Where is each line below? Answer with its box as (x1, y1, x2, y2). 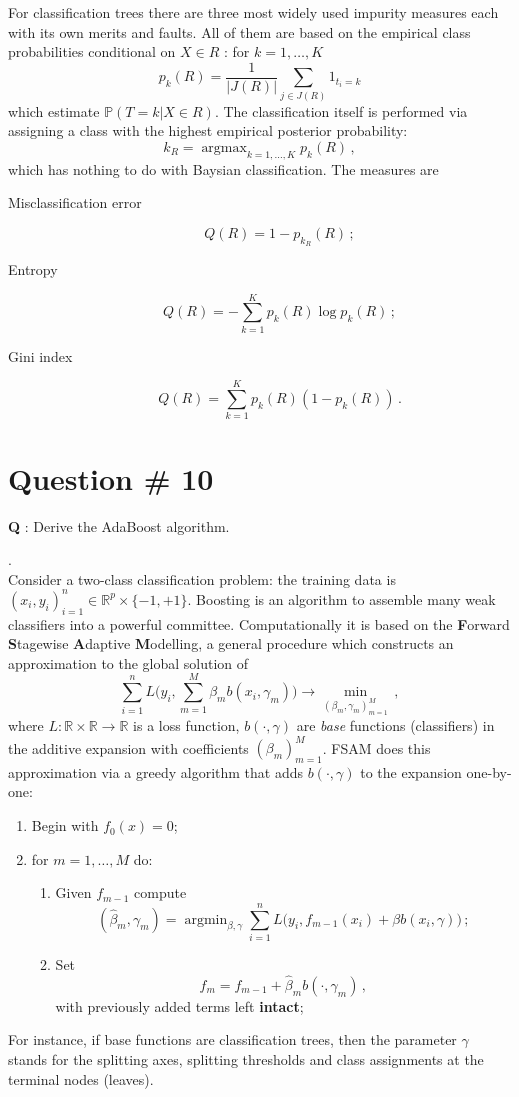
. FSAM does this (322, 737, 431, 758)
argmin (184, 912, 228, 927)
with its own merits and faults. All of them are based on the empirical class (8, 21, 471, 42)
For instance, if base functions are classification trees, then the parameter (8, 1029, 457, 1050)
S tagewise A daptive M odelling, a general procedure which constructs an (8, 633, 454, 654)
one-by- (466, 761, 512, 782)
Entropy (8, 259, 58, 280)
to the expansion (360, 761, 462, 782)
